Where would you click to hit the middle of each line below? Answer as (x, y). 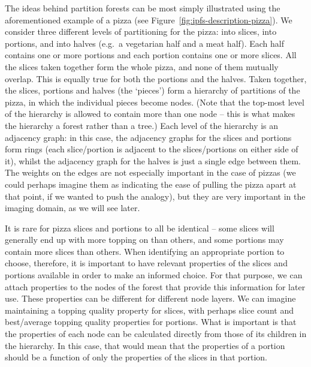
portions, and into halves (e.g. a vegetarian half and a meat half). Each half (144, 43)
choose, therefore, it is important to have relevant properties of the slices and (146, 263)
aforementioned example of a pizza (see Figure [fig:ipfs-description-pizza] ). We (149, 19)
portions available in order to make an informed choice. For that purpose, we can (154, 275)
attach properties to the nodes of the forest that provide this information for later (155, 286)
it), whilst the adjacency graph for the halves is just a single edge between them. (153, 160)
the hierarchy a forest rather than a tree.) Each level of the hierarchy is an (142, 125)
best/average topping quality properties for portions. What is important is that (151, 322)
